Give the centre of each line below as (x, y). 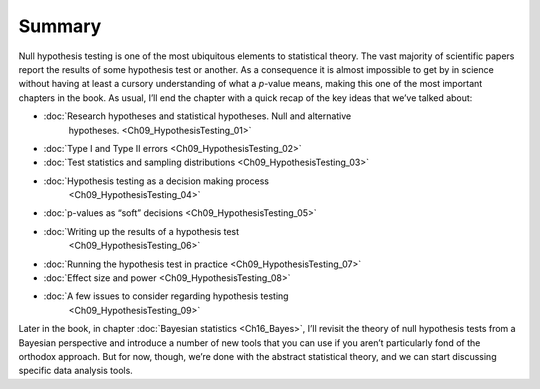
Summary (60, 26)
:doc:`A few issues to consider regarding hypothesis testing (166, 296)
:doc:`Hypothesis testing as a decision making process (156, 181)
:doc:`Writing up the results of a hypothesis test (141, 231)
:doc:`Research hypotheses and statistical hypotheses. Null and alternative (197, 116)
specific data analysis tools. (76, 371)
